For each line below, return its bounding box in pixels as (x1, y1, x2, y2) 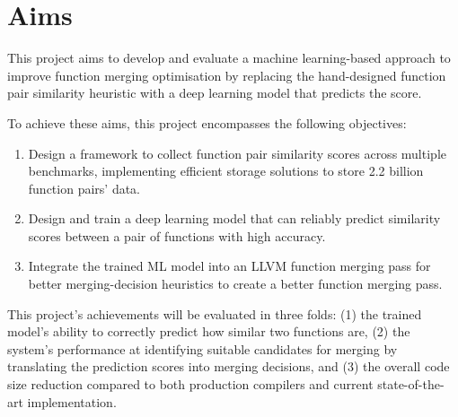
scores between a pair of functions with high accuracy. (28, 226, 326, 245)
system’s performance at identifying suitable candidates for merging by (7, 339, 398, 358)
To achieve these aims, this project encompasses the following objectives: (7, 113, 407, 132)
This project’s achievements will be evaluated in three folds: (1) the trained (7, 304, 422, 323)
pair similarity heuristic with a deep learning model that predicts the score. (7, 83, 422, 102)
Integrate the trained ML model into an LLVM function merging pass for (28, 256, 431, 275)
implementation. (27, 392, 117, 411)
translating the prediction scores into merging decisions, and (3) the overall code (7, 357, 450, 376)
